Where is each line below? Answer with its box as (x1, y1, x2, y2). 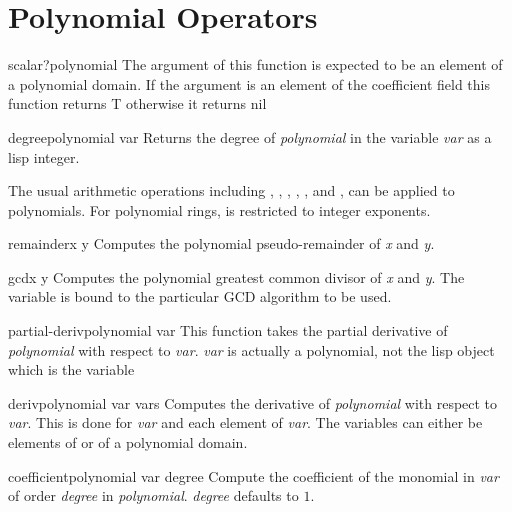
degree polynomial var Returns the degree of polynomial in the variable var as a (8, 126, 492, 147)
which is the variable (8, 359, 135, 380)
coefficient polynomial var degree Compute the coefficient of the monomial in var (8, 465, 499, 486)
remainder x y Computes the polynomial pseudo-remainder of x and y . (8, 233, 435, 254)
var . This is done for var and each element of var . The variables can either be (8, 412, 483, 433)
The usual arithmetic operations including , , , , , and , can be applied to (8, 180, 455, 201)
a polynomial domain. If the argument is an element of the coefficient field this (8, 73, 491, 94)
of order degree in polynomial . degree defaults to (8, 485, 299, 506)
